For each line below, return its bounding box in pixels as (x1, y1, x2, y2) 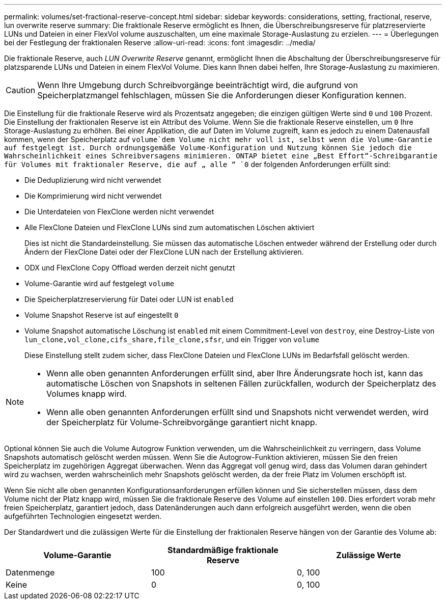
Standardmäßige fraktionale (168, 545, 278, 555)
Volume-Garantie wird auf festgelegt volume (24, 279, 175, 288)
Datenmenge (6, 567, 55, 578)
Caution (6, 85, 36, 95)
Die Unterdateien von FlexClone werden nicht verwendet (24, 207, 214, 216)
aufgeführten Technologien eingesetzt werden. (4, 512, 162, 520)
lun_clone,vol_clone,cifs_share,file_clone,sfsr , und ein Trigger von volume (24, 335, 319, 344)
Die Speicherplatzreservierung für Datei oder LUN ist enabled (24, 295, 234, 304)
